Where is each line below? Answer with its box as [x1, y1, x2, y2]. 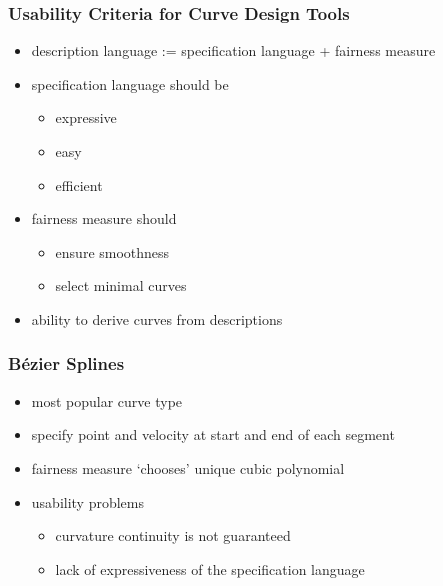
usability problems [31, 491, 145, 512]
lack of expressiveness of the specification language [55, 558, 365, 579]
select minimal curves [55, 275, 187, 296]
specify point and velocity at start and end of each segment [31, 424, 395, 445]
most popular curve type [31, 390, 183, 411]
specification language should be [31, 73, 229, 94]
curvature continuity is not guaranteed [55, 525, 291, 546]
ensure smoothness [55, 241, 170, 262]
